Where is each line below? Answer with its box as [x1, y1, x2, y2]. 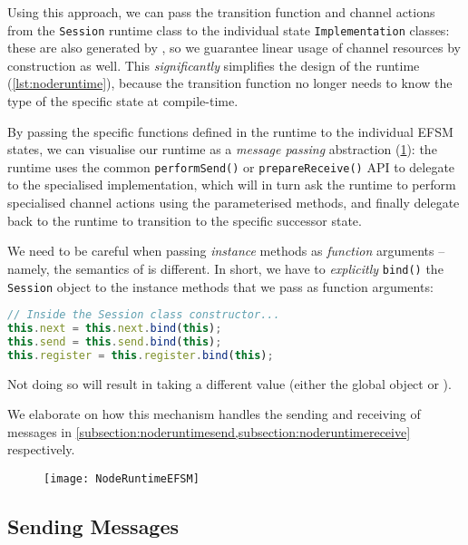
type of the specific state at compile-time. [7, 92, 239, 111]
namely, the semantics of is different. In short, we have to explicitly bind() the [7, 258, 444, 277]
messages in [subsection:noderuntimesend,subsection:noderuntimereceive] [7, 422, 411, 441]
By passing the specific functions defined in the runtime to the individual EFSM [7, 122, 453, 141]
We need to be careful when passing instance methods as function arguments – [7, 241, 445, 260]
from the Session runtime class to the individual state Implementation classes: [7, 20, 450, 39]
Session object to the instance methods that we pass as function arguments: [7, 277, 434, 296]
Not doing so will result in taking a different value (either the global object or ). [7, 374, 452, 393]
